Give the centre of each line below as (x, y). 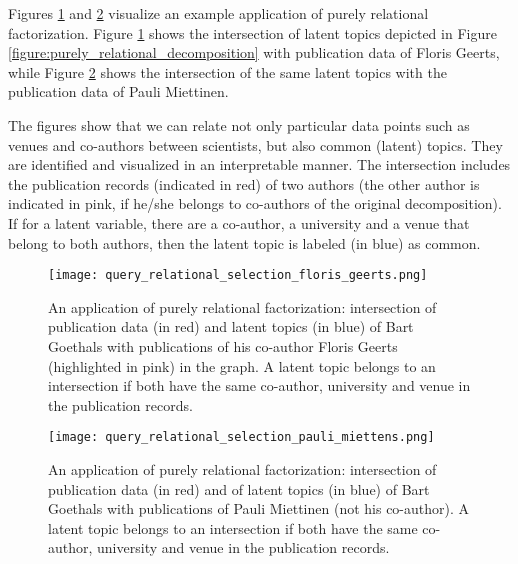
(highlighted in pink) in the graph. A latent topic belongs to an (242, 365)
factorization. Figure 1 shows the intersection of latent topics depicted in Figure (252, 32)
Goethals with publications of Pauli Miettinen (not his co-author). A (259, 508)
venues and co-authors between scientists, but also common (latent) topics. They (255, 144)
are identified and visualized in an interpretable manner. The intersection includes (259, 164)
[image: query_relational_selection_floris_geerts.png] (238, 275)
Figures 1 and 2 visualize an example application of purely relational (218, 13)
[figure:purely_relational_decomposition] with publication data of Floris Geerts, (254, 52)
